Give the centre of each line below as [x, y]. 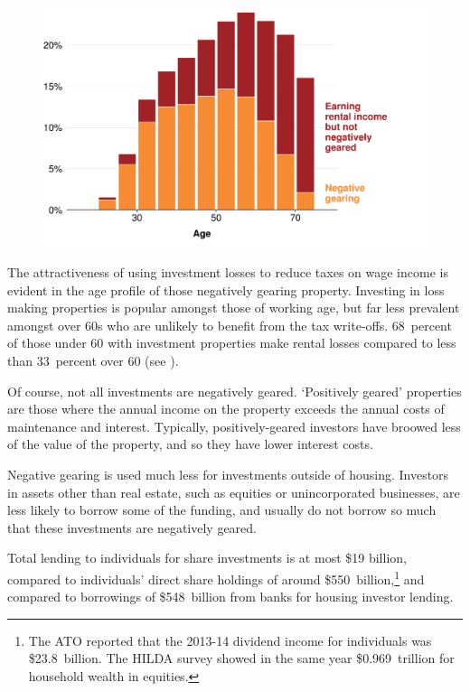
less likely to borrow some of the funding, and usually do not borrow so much [222, 510]
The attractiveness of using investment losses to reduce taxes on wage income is [228, 272]
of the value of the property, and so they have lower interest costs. [190, 444]
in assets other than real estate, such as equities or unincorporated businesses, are [234, 492]
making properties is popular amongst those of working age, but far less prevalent [234, 308]
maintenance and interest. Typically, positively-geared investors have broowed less [234, 426]
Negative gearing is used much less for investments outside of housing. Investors [228, 474]
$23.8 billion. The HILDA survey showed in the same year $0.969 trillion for [241, 658]
